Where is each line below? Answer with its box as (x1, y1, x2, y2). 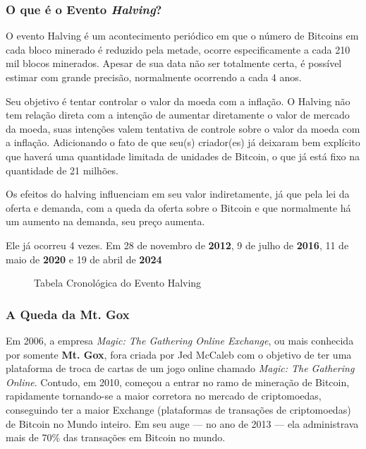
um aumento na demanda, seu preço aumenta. (6, 214, 205, 229)
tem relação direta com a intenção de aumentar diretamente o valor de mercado (6, 107, 350, 122)
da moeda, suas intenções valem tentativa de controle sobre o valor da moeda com (6, 121, 360, 136)
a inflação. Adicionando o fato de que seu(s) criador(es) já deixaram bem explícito (6, 135, 360, 150)
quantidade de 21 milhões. (6, 162, 118, 177)
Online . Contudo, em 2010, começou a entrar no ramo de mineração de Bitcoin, (6, 374, 350, 389)
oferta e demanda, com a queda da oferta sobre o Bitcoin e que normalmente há (6, 200, 351, 215)
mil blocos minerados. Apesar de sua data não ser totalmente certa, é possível (6, 56, 342, 71)
